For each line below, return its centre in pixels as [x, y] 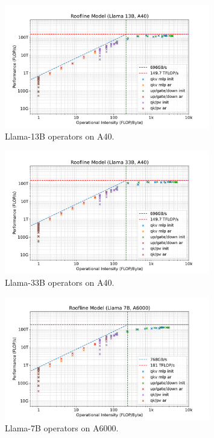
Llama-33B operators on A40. [60, 282]
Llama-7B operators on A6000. [62, 428]
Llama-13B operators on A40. [60, 136]
